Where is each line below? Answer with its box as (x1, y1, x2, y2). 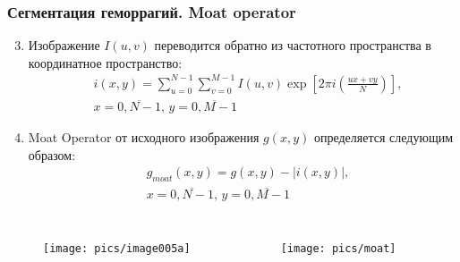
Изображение (28, 36, 100, 55)
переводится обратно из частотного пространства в (154, 36, 431, 55)
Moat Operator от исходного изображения (28, 128, 260, 147)
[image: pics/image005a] (43, 242, 191, 256)
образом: (28, 145, 76, 164)
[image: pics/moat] (280, 242, 396, 256)
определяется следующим (313, 128, 454, 147)
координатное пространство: (28, 53, 183, 72)
